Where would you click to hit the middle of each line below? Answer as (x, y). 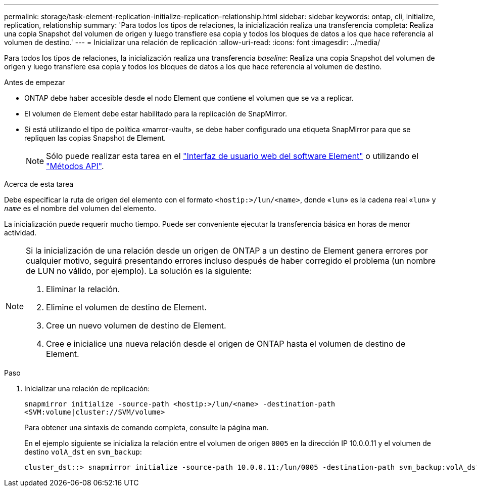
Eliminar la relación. (83, 289)
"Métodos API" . (75, 166)
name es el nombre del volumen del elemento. (80, 208)
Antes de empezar (35, 82)
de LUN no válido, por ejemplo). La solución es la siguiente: (139, 271)
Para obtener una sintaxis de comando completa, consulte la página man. (147, 427)
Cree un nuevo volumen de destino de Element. (136, 325)
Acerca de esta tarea (39, 184)
